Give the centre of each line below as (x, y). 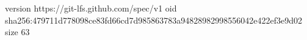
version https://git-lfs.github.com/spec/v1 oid (91, 8)
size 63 (17, 32)
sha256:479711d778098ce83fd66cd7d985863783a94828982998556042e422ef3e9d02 (153, 20)
